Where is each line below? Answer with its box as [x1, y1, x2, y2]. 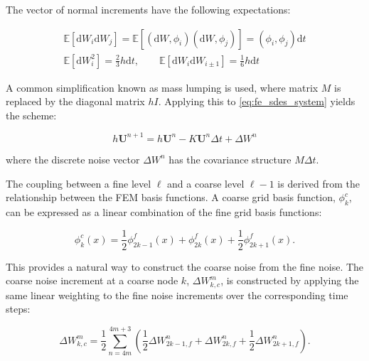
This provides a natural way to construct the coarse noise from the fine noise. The [6, 259, 364, 274]
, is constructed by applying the [220, 273, 359, 288]
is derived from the [277, 176, 360, 190]
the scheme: [6, 107, 57, 122]
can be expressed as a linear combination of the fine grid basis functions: [6, 204, 322, 219]
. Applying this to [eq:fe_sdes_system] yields [158, 94, 355, 109]
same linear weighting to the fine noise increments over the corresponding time [6, 287, 348, 302]
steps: [6, 301, 31, 316]
